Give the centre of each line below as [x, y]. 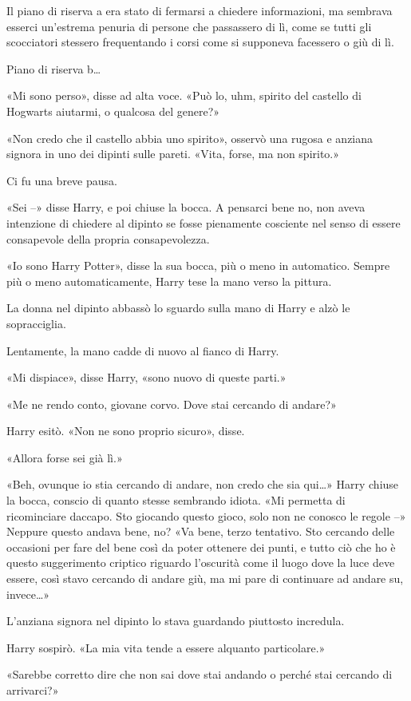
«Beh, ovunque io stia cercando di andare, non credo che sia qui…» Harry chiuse [203, 484]
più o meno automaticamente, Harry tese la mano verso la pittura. [169, 281]
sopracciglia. [36, 323]
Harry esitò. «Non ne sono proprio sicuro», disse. [126, 431]
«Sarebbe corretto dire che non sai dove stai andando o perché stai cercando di [200, 674]
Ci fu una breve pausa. [62, 180]
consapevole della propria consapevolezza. [108, 238]
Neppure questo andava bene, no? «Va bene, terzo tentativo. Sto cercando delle [201, 531]
